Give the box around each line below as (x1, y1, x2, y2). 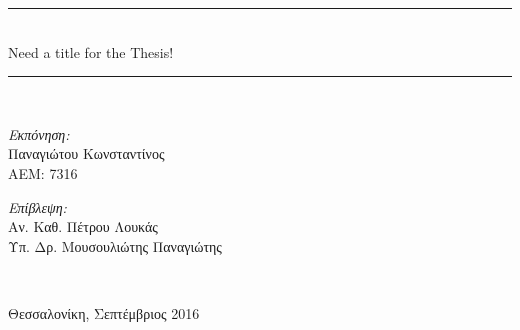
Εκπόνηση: (8, 123, 70, 144)
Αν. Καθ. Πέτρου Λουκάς (8, 216, 158, 237)
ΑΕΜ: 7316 (8, 162, 78, 183)
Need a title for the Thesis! (8, 41, 174, 62)
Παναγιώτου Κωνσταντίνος (8, 143, 165, 164)
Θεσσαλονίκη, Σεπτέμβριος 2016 (8, 302, 200, 323)
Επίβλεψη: (8, 196, 67, 217)
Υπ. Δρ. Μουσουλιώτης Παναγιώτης (8, 235, 222, 256)
